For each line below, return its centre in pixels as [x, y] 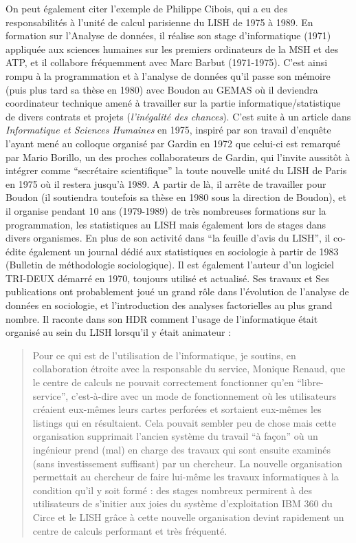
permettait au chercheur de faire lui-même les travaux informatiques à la [186, 477]
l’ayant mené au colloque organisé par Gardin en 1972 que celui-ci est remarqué [173, 143]
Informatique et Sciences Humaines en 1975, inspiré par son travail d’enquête [168, 130]
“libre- [310, 382]
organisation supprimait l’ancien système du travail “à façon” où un [175, 436]
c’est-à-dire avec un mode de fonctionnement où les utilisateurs [204, 395]
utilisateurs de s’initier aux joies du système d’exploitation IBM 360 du [182, 503]
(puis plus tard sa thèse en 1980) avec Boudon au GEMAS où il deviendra [162, 89]
